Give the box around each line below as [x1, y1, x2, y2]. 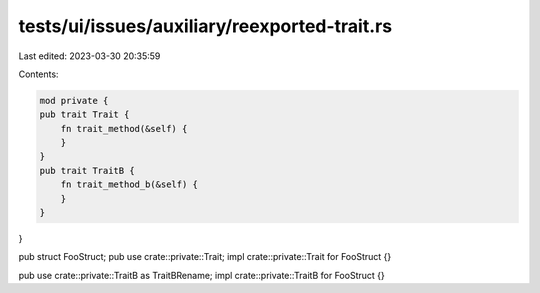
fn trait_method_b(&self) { [60, 179, 199, 190]
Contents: [18, 68, 59, 80]
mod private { [39, 95, 109, 106]
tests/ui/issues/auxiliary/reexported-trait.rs [18, 15, 393, 37]
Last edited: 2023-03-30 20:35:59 [18, 50, 161, 62]
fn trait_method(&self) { [60, 123, 188, 134]
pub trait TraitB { [39, 165, 135, 176]
